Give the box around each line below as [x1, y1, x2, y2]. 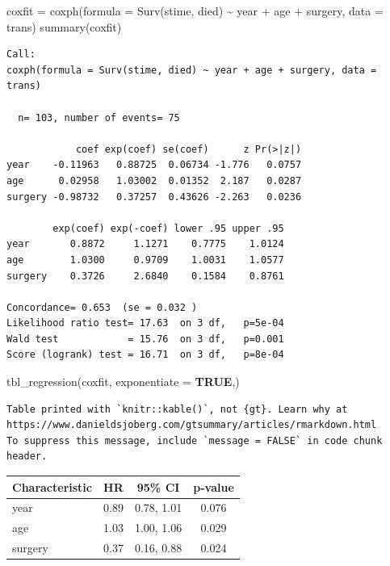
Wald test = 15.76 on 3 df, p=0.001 [6, 333, 284, 345]
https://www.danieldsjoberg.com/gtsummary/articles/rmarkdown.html [6, 419, 377, 431]
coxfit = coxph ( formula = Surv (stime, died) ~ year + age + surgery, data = [6, 2, 384, 19]
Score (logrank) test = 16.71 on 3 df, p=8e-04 [6, 349, 284, 361]
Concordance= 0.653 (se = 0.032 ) [6, 301, 198, 313]
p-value [193, 478, 234, 495]
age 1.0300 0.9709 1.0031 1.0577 [6, 254, 284, 266]
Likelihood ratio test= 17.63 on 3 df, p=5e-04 [6, 317, 284, 329]
